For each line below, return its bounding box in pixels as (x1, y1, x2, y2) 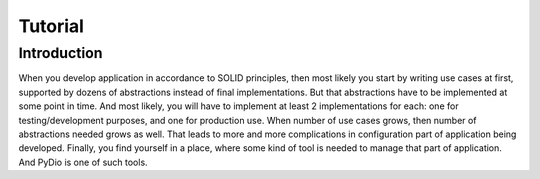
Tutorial (18, 15, 85, 37)
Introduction (18, 44, 103, 62)
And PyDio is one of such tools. (18, 156, 149, 168)
